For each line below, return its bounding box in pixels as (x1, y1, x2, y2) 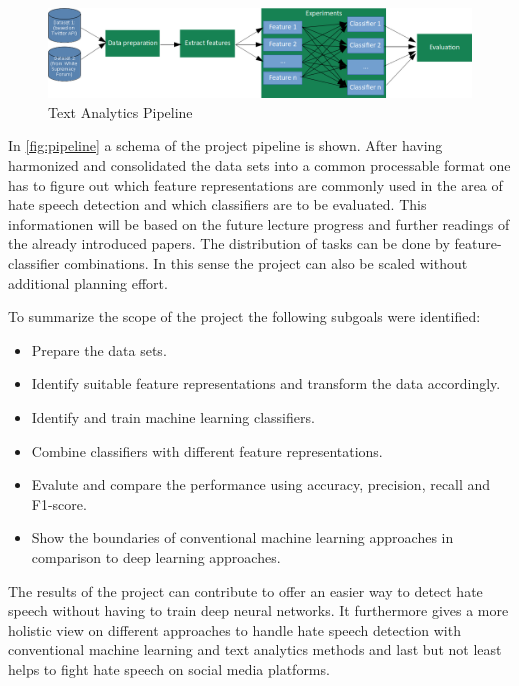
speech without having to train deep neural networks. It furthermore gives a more (8, 600, 509, 621)
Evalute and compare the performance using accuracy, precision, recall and (31, 474, 491, 495)
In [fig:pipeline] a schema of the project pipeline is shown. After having (8, 135, 443, 156)
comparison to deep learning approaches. (31, 546, 281, 567)
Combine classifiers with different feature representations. (31, 440, 383, 461)
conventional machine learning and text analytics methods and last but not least (8, 639, 502, 660)
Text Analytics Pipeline (48, 101, 193, 122)
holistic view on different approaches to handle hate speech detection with (8, 619, 461, 640)
